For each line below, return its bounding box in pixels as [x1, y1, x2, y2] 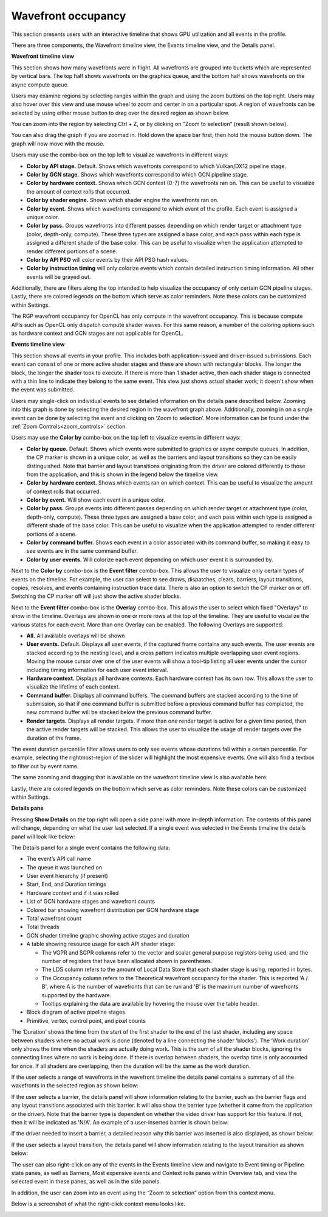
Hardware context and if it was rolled [26, 889, 119, 896]
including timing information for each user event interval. [26, 666, 168, 673]
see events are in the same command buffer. [26, 547, 138, 555]
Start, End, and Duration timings [26, 880, 106, 888]
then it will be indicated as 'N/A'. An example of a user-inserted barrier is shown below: [11, 1119, 229, 1126]
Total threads [26, 923, 60, 931]
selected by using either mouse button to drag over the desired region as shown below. [11, 109, 230, 116]
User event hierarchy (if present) [26, 872, 109, 880]
